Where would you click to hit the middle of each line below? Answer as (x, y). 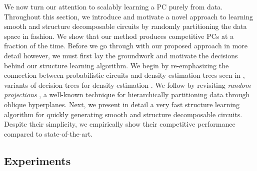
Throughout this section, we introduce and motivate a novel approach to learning (129, 16)
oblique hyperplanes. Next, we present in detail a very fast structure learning (122, 104)
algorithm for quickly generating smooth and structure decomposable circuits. (123, 114)
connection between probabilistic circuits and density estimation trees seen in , (124, 75)
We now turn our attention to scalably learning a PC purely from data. (113, 6)
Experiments (37, 160)
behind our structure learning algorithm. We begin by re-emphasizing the (116, 65)
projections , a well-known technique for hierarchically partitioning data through (127, 94)
